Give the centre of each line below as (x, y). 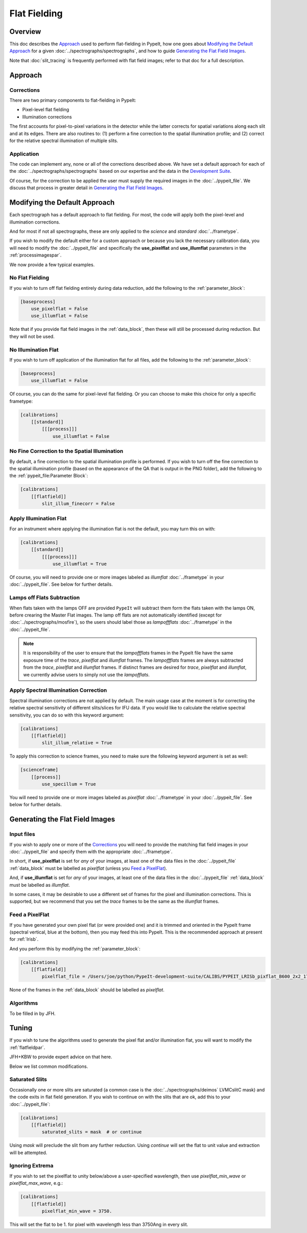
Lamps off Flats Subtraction (45, 598)
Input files (22, 834)
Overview (25, 32)
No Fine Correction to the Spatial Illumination (67, 451)
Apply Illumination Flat (38, 519)
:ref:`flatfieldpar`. (27, 1047)
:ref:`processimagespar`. (35, 255)
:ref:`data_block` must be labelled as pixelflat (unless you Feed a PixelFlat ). (88, 868)
